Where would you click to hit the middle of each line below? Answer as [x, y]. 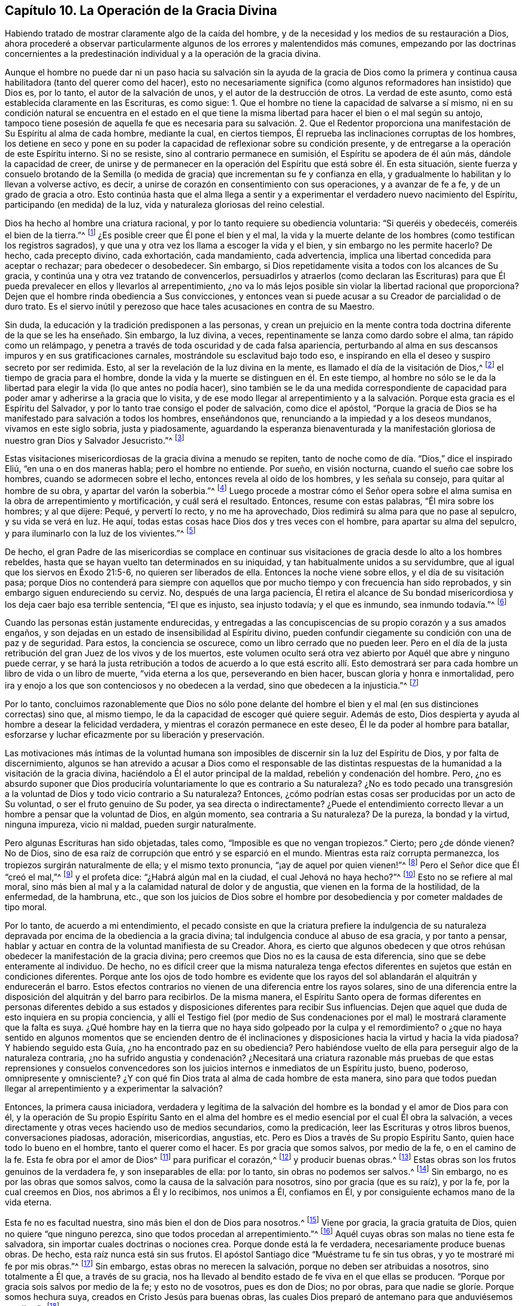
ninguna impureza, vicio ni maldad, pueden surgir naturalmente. [131, 825]
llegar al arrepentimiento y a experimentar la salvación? [114, 1089]
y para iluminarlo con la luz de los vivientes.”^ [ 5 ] [100, 532]
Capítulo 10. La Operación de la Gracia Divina [141, 10]
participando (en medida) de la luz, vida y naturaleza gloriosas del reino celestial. [165, 205]
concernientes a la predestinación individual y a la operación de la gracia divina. [163, 54]
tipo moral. [26, 907]
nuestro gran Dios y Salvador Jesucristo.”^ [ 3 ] [95, 439]
